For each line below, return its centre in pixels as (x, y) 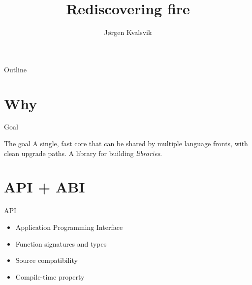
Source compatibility (47, 260)
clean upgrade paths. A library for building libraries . (83, 153)
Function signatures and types (61, 243)
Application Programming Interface (69, 227)
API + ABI (45, 187)
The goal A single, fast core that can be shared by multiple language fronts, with (126, 143)
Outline (15, 69)
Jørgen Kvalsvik (128, 32)
